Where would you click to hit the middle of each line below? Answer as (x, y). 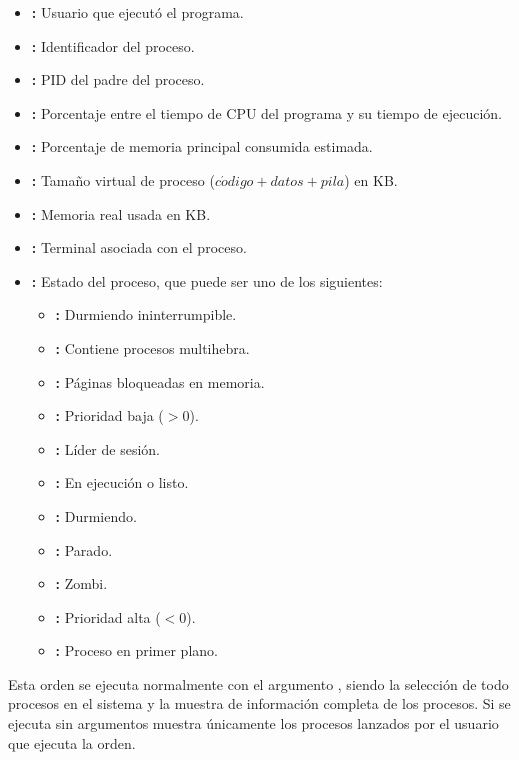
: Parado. (84, 549)
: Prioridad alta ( (108, 616)
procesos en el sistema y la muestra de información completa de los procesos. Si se (259, 703)
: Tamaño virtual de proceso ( (123, 179)
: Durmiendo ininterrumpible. (146, 314)
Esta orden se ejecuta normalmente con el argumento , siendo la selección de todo (258, 683)
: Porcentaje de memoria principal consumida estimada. (202, 146)
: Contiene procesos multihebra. (152, 347)
